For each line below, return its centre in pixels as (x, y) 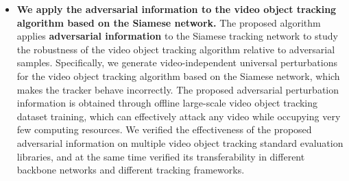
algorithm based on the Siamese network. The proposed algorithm (169, 22)
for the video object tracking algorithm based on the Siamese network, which (178, 75)
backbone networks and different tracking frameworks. (131, 170)
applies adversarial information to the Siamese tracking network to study (177, 36)
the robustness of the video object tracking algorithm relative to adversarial (176, 49)
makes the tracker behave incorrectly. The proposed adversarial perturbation (178, 89)
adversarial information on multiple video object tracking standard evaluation (180, 142)
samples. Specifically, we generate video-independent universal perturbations (177, 62)
